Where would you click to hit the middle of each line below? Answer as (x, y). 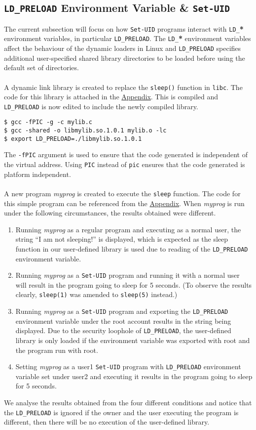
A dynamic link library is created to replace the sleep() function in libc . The (123, 87)
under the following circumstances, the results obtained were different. (110, 213)
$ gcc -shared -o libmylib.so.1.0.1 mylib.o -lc (85, 131)
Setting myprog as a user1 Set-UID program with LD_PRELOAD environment (128, 366)
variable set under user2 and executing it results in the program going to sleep (134, 376)
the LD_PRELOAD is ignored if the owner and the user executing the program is (121, 412)
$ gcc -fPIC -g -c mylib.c (48, 122)
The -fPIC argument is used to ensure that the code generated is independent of (126, 154)
